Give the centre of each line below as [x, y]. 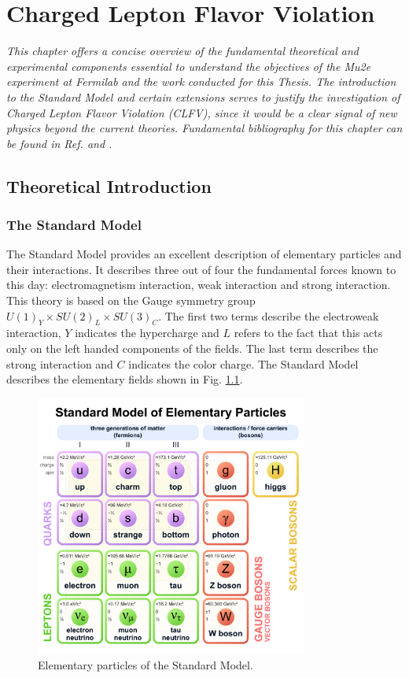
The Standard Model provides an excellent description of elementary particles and [204, 254]
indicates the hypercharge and [147, 333]
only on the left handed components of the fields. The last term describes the [192, 348]
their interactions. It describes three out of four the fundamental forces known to [201, 269]
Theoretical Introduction [109, 185]
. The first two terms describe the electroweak [269, 315]
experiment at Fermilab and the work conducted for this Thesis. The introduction [201, 82]
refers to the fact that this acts [308, 333]
